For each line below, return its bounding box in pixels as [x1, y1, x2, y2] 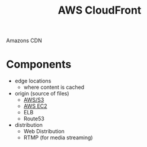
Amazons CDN [6, 37, 43, 44]
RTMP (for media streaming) [23, 134, 93, 141]
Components [6, 57, 72, 71]
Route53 [23, 115, 44, 122]
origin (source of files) [14, 90, 69, 97]
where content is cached [23, 84, 85, 91]
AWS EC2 [23, 103, 47, 110]
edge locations [14, 78, 52, 85]
